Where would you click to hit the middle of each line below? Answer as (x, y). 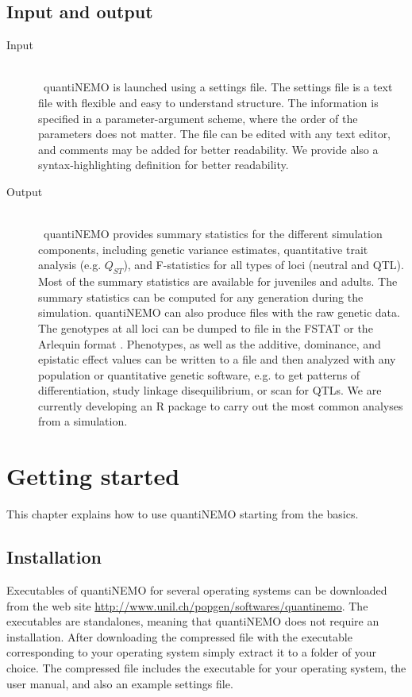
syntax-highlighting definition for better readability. (164, 165)
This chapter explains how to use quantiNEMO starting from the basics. (183, 514)
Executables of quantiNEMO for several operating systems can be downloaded (197, 589)
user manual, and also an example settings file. (120, 683)
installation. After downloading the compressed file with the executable (179, 636)
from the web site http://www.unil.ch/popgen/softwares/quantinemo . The (187, 605)
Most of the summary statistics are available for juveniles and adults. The (218, 281)
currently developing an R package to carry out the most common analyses (221, 405)
